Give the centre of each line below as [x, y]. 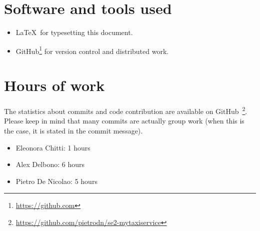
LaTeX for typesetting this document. [74, 32]
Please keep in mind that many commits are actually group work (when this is [124, 121]
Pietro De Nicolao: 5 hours [56, 181]
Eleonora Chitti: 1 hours [53, 147]
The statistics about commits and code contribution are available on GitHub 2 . [126, 110]
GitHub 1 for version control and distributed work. [92, 50]
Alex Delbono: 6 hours [50, 164]
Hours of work [54, 85]
